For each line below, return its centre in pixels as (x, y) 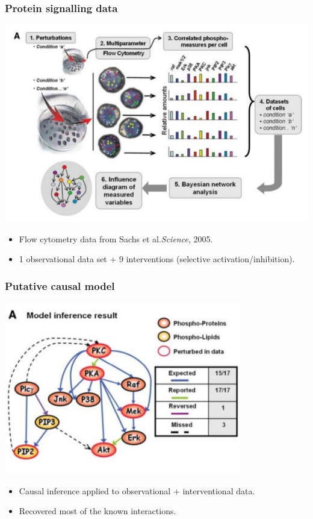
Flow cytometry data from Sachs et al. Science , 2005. (116, 238)
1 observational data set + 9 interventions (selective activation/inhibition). (157, 259)
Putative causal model (60, 286)
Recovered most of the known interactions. (98, 511)
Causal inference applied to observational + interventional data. (137, 490)
